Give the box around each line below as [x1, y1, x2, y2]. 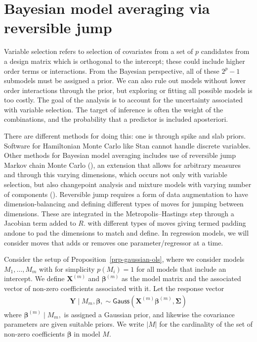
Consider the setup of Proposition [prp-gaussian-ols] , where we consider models [4, 254, 245, 264]
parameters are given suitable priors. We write [4, 319, 144, 329]
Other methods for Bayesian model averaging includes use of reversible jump [4, 150, 236, 160]
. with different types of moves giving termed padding [84, 218, 246, 228]
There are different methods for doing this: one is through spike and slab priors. [4, 131, 246, 141]
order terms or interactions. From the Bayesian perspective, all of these [4, 65, 219, 76]
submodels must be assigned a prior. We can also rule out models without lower [4, 75, 246, 86]
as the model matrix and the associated [122, 273, 241, 284]
